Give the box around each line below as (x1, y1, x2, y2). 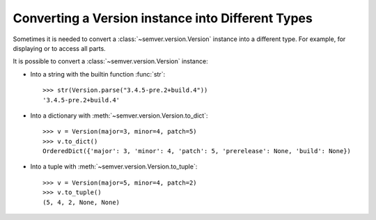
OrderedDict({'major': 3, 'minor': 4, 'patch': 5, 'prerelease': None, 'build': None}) (42, 147, 352, 155)
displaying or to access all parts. (13, 44, 106, 52)
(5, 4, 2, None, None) (42, 198, 120, 206)
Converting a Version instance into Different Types (13, 10, 313, 26)
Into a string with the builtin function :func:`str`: (30, 70, 166, 78)
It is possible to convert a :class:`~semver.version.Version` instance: (13, 57, 208, 65)
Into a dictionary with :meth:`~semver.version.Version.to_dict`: (30, 111, 208, 120)
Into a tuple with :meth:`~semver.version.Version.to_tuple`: (30, 162, 198, 171)
